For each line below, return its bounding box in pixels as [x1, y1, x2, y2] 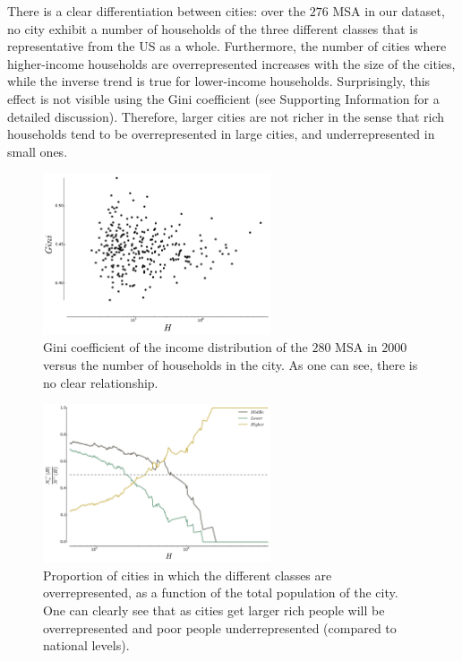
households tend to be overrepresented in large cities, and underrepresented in [7, 124, 435, 143]
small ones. [7, 142, 68, 160]
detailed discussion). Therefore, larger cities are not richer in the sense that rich [7, 107, 445, 125]
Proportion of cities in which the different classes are [43, 565, 332, 584]
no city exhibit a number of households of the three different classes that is [7, 19, 418, 38]
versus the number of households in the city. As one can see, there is [43, 356, 418, 374]
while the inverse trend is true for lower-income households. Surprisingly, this [7, 72, 431, 90]
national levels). [43, 636, 130, 655]
